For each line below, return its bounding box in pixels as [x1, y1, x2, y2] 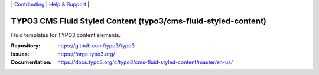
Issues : [11, 50, 30, 57]
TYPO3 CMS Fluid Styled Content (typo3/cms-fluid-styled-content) [11, 16, 267, 26]
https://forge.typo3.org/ [57, 50, 115, 57]
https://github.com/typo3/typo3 [57, 42, 135, 49]
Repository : [11, 42, 41, 49]
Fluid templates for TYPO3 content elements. [11, 31, 121, 38]
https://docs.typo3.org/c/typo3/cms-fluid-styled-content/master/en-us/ [57, 59, 233, 66]
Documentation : [11, 59, 52, 66]
